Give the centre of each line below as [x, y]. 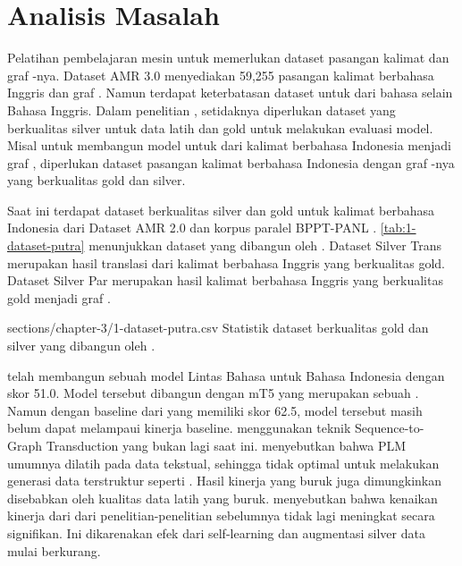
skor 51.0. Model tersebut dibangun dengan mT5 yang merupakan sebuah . [213, 393]
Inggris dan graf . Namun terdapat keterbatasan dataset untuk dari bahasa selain [230, 93]
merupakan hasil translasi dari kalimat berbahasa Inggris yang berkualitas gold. [226, 262]
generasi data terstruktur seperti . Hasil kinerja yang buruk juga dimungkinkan [224, 481]
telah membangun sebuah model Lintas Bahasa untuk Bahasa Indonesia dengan [226, 375]
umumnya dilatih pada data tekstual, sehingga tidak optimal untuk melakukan [223, 463]
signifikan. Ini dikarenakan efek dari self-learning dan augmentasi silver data [216, 532]
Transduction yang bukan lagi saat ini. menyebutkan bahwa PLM [226, 445]
